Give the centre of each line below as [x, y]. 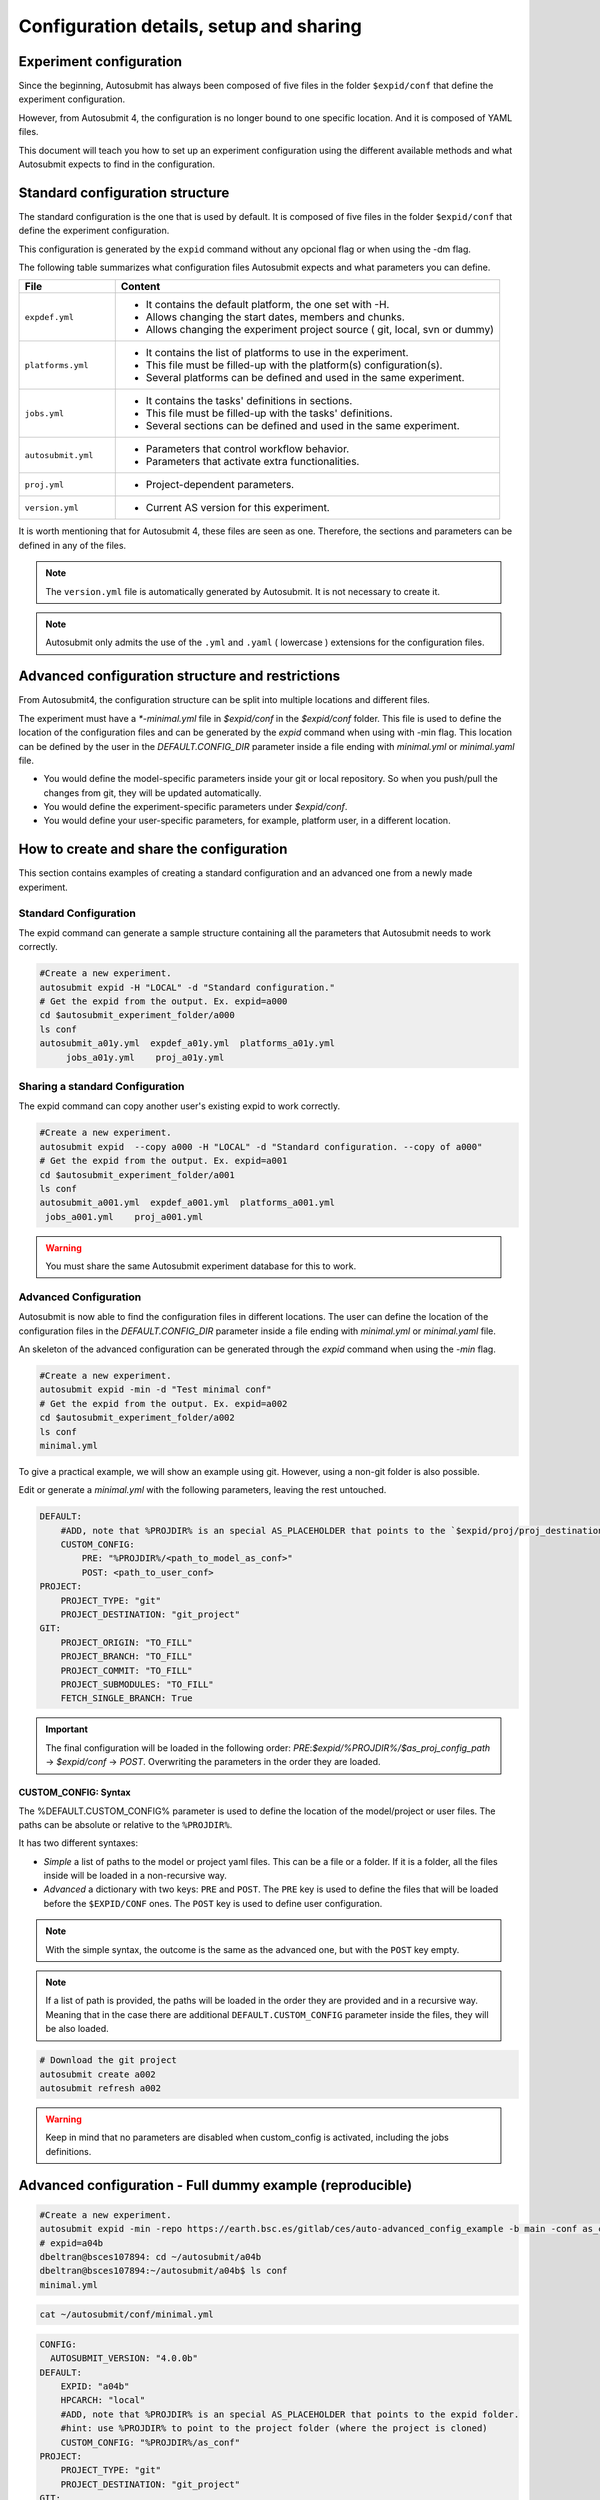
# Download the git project [108, 2060]
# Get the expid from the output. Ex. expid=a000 [163, 1001]
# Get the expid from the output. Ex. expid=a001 [163, 1161]
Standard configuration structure [124, 192]
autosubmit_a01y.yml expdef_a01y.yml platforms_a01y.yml [187, 1043]
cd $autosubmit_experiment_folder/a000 [137, 1015]
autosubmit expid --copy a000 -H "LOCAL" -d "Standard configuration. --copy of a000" [261, 1146]
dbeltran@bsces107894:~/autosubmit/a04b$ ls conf [163, 2271]
